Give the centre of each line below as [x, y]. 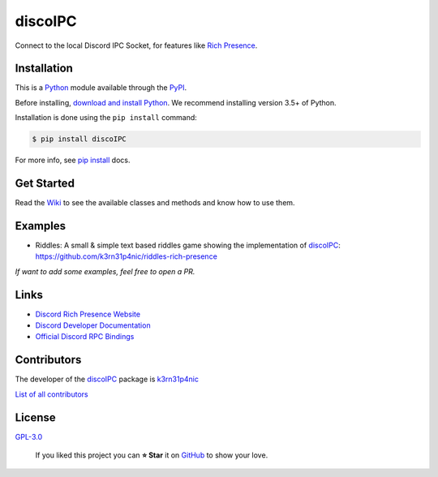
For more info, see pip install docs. [73, 160]
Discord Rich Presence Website [88, 314]
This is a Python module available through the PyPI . [101, 88]
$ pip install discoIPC [79, 139]
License [35, 417]
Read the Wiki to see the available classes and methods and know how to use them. [155, 203]
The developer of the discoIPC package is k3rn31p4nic [107, 379]
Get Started [45, 184]
